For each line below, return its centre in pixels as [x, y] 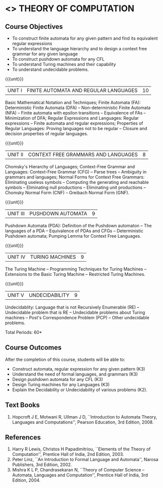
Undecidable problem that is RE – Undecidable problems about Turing [75, 312]
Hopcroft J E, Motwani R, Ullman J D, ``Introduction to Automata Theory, [85, 417]
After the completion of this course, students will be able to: [65, 359]
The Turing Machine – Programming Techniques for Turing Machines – [76, 269]
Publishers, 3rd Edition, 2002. [42, 465]
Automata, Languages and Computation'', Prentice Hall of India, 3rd [80, 475]
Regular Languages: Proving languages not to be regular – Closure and [76, 128]
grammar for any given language [45, 54]
